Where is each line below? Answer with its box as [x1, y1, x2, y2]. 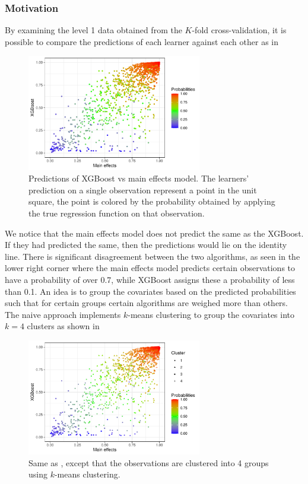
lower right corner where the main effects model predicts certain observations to [5, 262, 296, 274]
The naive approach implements [5, 308, 121, 320]
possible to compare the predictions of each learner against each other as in [5, 35, 278, 47]
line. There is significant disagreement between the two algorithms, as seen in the [5, 250, 300, 262]
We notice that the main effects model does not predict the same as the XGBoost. [5, 227, 304, 239]
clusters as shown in [27, 320, 100, 332]
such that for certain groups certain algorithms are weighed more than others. [5, 297, 288, 309]
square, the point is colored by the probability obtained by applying [28, 195, 275, 208]
